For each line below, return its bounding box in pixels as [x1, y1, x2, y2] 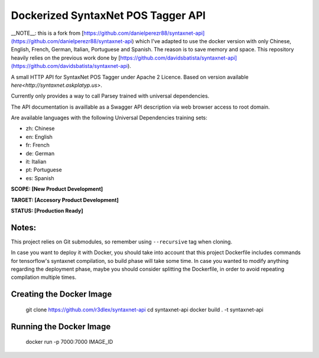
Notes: [11, 222, 37, 233]
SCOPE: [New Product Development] [11, 185, 103, 193]
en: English [25, 133, 53, 140]
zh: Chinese [25, 125, 55, 132]
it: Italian [25, 158, 47, 165]
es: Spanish [25, 174, 54, 181]
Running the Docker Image [11, 321, 111, 331]
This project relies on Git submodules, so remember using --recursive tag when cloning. [11, 238, 233, 245]
